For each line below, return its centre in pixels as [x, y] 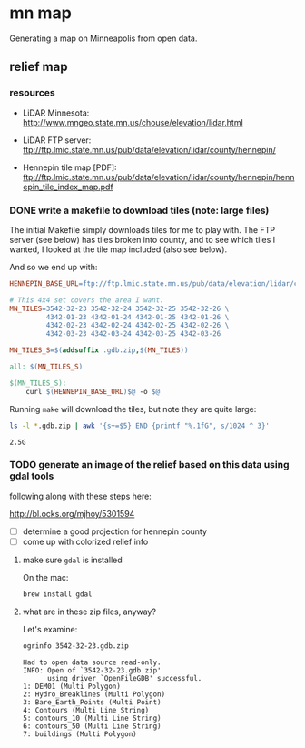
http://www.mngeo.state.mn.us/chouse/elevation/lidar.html [133, 122]
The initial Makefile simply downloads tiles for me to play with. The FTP [142, 229]
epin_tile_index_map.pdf [68, 187]
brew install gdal [57, 594]
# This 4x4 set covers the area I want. [87, 300]
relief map [39, 67]
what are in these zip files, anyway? [89, 612]
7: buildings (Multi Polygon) [80, 734]
